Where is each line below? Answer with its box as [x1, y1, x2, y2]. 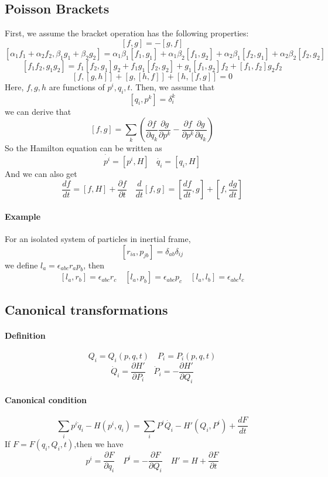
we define [5, 258, 38, 271]
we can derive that [5, 105, 71, 117]
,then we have [74, 438, 124, 450]
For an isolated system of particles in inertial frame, [5, 232, 191, 244]
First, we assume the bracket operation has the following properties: [5, 27, 249, 39]
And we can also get [5, 168, 77, 180]
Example [5, 210, 41, 222]
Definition [5, 329, 46, 341]
